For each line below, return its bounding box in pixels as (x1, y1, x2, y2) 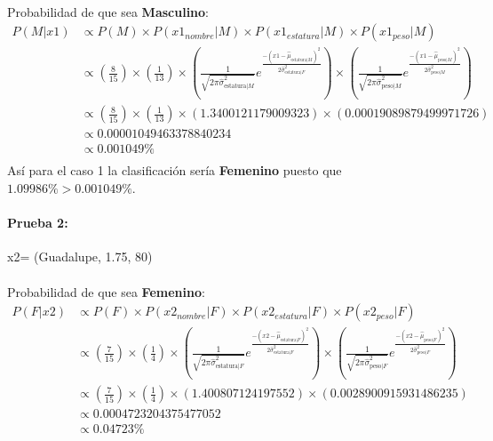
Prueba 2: (7, 213, 68, 232)
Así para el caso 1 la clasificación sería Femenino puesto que (7, 161, 342, 180)
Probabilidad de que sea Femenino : (7, 282, 205, 301)
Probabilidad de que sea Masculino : (7, 2, 210, 20)
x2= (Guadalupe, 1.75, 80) (7, 247, 153, 266)
